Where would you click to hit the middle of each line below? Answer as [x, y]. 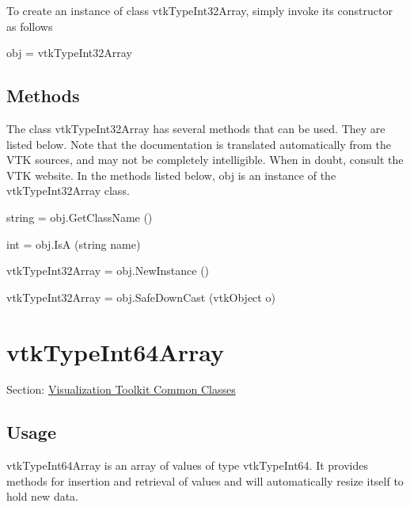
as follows [30, 26]
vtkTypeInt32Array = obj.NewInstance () [108, 271]
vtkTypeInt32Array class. [68, 191]
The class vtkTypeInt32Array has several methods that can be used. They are [196, 128]
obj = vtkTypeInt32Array [69, 53]
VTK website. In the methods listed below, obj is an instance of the [171, 175]
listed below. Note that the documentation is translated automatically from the [199, 144]
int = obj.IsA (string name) [74, 244]
